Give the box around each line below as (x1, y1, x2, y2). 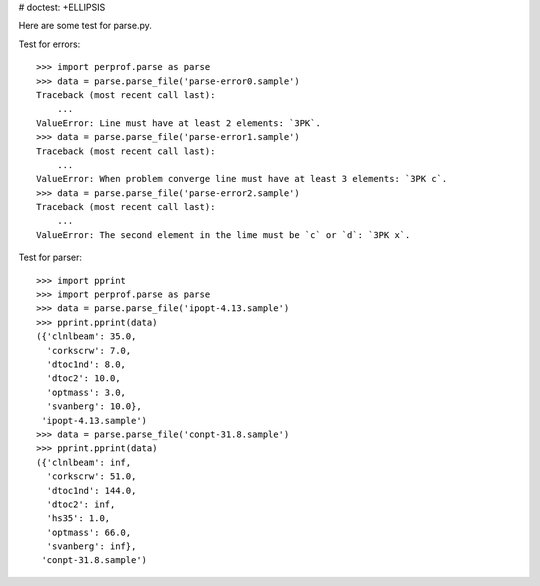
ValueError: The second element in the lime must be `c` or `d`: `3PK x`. (36, 229, 411, 240)
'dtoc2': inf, (46, 498, 116, 510)
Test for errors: (18, 38, 81, 50)
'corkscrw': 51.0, (46, 471, 137, 482)
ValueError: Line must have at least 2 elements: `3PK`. (36, 117, 322, 129)
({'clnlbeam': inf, (36, 456, 132, 468)
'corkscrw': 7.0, (46, 345, 132, 356)
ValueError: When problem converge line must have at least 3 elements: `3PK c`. (36, 173, 448, 185)
